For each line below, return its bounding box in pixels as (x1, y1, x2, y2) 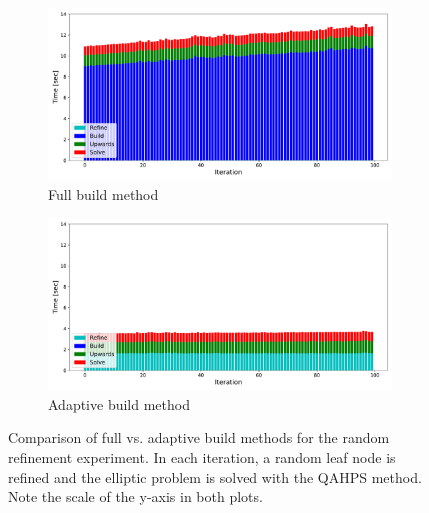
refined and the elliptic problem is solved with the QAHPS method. (8, 466, 422, 487)
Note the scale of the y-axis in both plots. (8, 486, 263, 507)
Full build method (48, 183, 159, 204)
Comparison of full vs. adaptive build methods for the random (8, 427, 390, 448)
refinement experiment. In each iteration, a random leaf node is (8, 446, 396, 467)
